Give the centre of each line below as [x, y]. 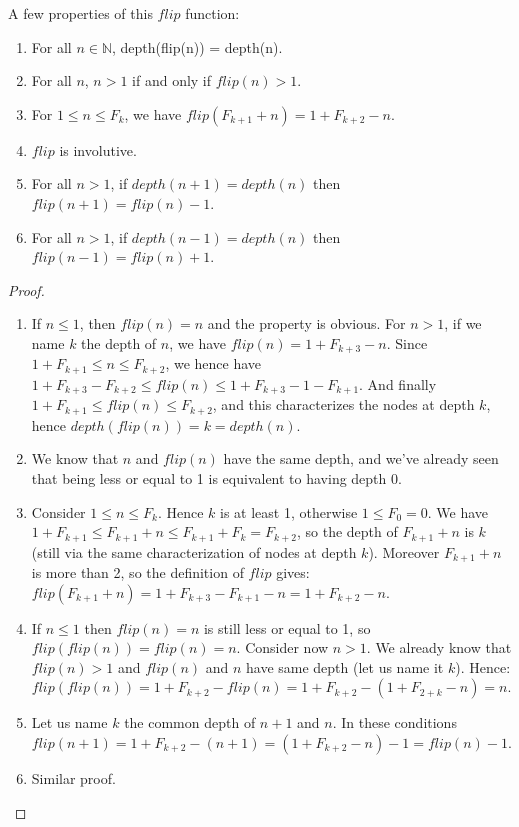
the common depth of [190, 722]
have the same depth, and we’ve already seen [361, 458]
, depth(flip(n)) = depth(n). [197, 46]
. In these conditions [394, 722]
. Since [407, 342]
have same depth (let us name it [344, 666]
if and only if [172, 80]
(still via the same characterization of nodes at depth [194, 551]
